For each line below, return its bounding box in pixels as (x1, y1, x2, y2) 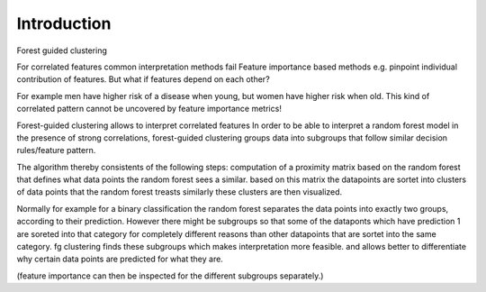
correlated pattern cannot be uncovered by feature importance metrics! (16, 104, 283, 114)
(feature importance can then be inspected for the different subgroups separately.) (16, 270, 324, 281)
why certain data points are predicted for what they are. (16, 253, 224, 265)
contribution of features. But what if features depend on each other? (16, 74, 270, 85)
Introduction (16, 14, 112, 33)
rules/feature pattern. (16, 145, 96, 156)
